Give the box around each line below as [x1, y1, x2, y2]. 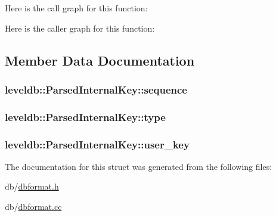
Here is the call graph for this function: [5, 2, 148, 14]
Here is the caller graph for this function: [5, 21, 155, 34]
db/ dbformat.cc [5, 200, 62, 213]
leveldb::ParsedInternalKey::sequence [5, 82, 187, 97]
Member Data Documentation [5, 51, 195, 69]
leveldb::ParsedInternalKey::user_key [5, 137, 190, 151]
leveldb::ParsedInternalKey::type [5, 109, 166, 124]
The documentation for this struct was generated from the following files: [5, 160, 272, 172]
